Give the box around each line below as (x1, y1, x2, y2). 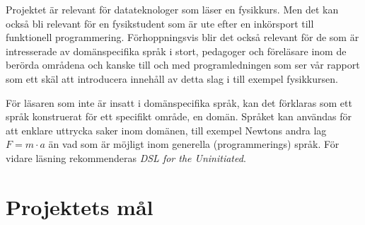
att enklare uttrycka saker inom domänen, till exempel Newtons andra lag (6, 122, 327, 137)
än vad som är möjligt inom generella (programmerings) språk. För (48, 137, 340, 151)
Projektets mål (6, 192, 153, 221)
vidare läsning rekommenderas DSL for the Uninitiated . (6, 150, 246, 165)
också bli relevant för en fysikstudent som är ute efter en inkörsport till (6, 16, 314, 30)
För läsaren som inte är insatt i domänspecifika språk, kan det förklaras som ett (6, 95, 352, 110)
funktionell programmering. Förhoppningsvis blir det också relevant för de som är (6, 30, 359, 45)
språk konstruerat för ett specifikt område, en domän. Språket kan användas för (6, 109, 352, 124)
